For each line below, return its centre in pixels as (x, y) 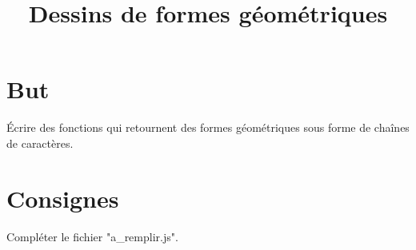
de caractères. (40, 143)
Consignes (63, 198)
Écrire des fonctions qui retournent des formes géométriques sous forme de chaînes (208, 127)
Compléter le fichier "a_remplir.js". (92, 236)
